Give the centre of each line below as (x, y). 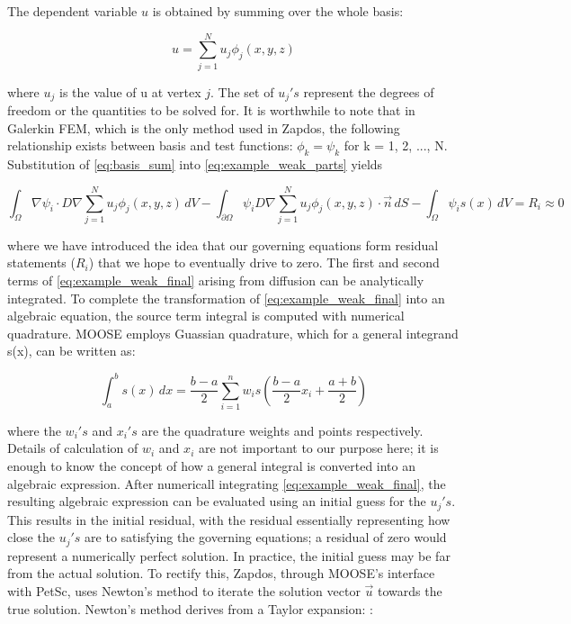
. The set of (242, 91)
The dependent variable (72, 11)
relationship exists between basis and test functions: (150, 145)
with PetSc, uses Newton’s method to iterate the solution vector (184, 590)
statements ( (41, 262)
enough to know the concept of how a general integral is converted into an (212, 466)
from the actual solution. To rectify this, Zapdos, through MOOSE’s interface (221, 573)
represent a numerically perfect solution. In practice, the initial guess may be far (229, 555)
